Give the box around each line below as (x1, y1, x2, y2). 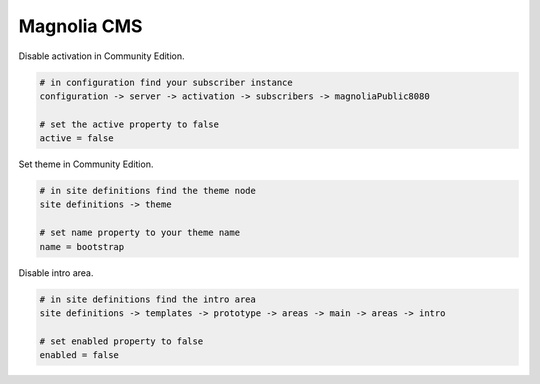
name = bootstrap (39, 241, 125, 252)
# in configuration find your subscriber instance (39, 76, 294, 88)
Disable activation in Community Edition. (18, 50, 185, 62)
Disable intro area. (18, 266, 94, 279)
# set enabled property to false (39, 335, 204, 347)
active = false (39, 133, 114, 144)
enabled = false (39, 350, 120, 361)
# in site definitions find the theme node (39, 185, 257, 197)
